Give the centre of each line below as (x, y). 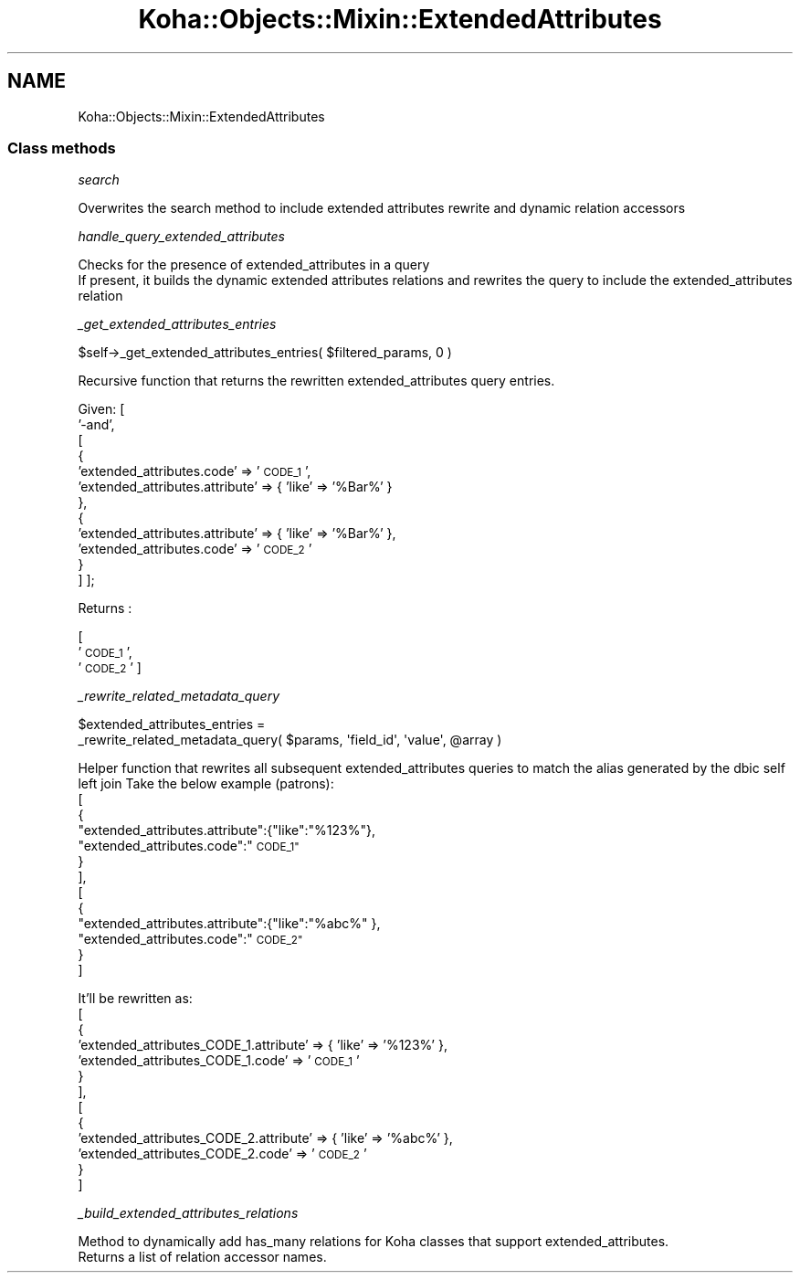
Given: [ (101, 409)
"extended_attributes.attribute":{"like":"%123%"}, (226, 830)
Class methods (62, 148)
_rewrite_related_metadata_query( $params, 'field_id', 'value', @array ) (290, 740)
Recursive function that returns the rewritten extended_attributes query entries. (316, 381)
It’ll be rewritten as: (135, 999)
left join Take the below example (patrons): (206, 784)
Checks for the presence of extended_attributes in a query (254, 265)
